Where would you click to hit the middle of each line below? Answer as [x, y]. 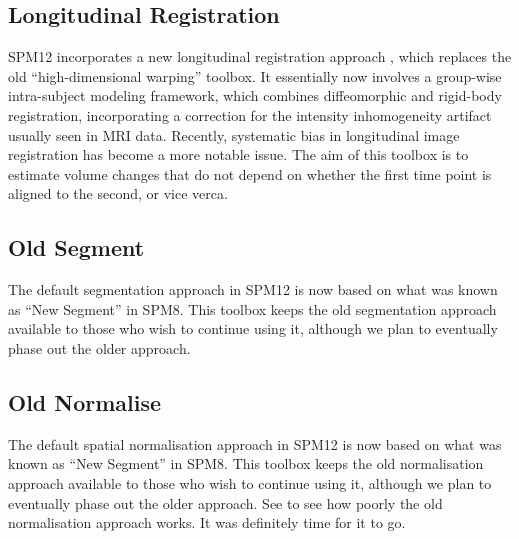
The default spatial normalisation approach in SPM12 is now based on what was [255, 443]
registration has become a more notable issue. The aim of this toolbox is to [238, 154]
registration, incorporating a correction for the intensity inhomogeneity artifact [250, 114]
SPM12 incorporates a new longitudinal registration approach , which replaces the [260, 56]
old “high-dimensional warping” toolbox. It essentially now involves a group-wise [255, 75]
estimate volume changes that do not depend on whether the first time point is [250, 173]
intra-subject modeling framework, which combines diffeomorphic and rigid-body [255, 95]
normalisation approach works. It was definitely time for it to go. [207, 522]
